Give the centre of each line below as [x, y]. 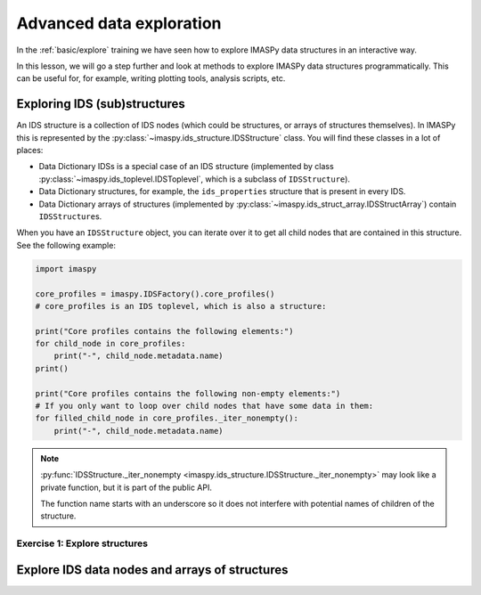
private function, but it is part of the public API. [126, 487]
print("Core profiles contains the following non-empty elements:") [188, 393]
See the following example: [66, 245]
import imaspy [66, 269]
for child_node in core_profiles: [110, 344]
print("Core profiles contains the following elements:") [164, 331]
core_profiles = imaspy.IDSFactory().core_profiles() [155, 293]
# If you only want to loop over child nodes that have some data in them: [204, 406]
